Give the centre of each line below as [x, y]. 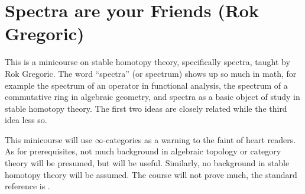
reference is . [27, 186]
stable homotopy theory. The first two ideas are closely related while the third [146, 108]
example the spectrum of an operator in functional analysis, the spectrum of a [146, 85]
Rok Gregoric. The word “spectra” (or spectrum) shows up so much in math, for [151, 73]
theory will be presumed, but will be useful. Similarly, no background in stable [147, 163]
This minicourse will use [49, 139]
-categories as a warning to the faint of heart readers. [199, 139]
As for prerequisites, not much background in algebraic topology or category [143, 151]
